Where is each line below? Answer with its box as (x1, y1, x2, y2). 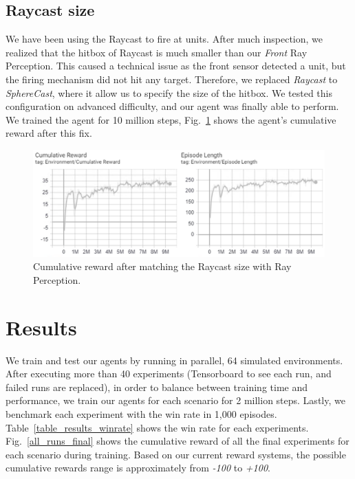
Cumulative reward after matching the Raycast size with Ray (33, 259, 292, 274)
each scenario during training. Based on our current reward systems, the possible (6, 447, 346, 461)
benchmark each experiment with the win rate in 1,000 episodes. (6, 406, 277, 421)
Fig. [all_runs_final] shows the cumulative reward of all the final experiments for (6, 434, 349, 448)
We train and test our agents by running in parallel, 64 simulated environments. (6, 353, 343, 367)
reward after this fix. (6, 126, 92, 140)
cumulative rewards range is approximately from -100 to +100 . (6, 460, 270, 475)
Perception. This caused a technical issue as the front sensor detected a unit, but (6, 58, 346, 73)
